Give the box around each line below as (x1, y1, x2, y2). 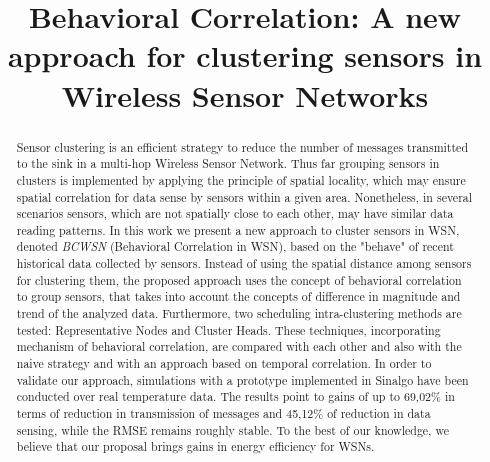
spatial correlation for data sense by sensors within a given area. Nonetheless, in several (16, 188, 473, 205)
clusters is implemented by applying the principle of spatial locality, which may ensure (16, 171, 466, 188)
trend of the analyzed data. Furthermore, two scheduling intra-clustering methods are (16, 305, 462, 322)
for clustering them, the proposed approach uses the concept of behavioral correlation (16, 271, 462, 288)
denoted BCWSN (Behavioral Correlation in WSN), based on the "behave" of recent (16, 238, 454, 255)
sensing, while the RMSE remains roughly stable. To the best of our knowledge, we (16, 421, 449, 438)
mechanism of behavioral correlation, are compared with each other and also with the (16, 338, 462, 355)
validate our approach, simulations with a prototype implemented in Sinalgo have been (16, 371, 469, 388)
